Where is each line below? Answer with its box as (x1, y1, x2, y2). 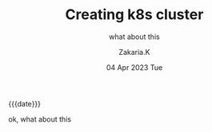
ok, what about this (8, 114, 72, 124)
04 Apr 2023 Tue (106, 62, 163, 72)
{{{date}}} (8, 99, 42, 108)
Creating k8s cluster (65, 6, 204, 24)
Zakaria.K (118, 47, 150, 56)
